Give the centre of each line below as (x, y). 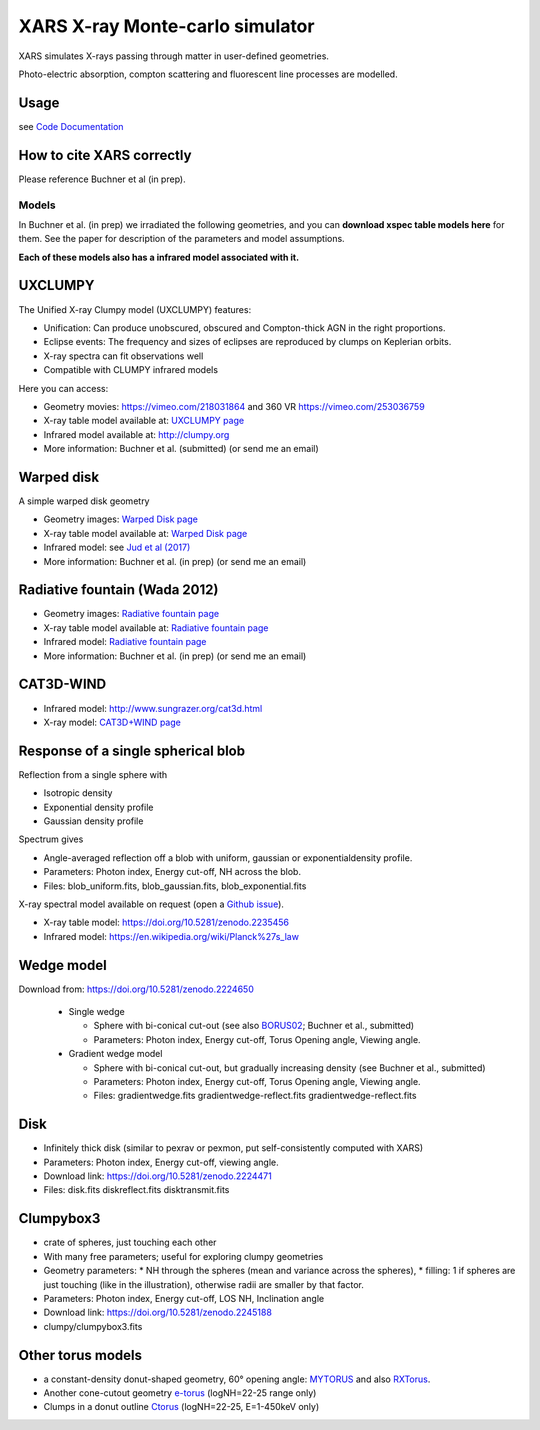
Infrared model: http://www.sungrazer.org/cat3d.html (153, 708)
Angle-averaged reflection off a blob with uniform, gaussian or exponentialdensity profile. (228, 857)
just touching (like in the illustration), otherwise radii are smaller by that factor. (203, 1284)
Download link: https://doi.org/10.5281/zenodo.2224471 (157, 1176)
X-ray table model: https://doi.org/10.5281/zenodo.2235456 (166, 922)
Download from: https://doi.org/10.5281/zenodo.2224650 (136, 989)
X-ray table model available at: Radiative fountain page (156, 627)
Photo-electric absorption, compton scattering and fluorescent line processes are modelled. (208, 74)
